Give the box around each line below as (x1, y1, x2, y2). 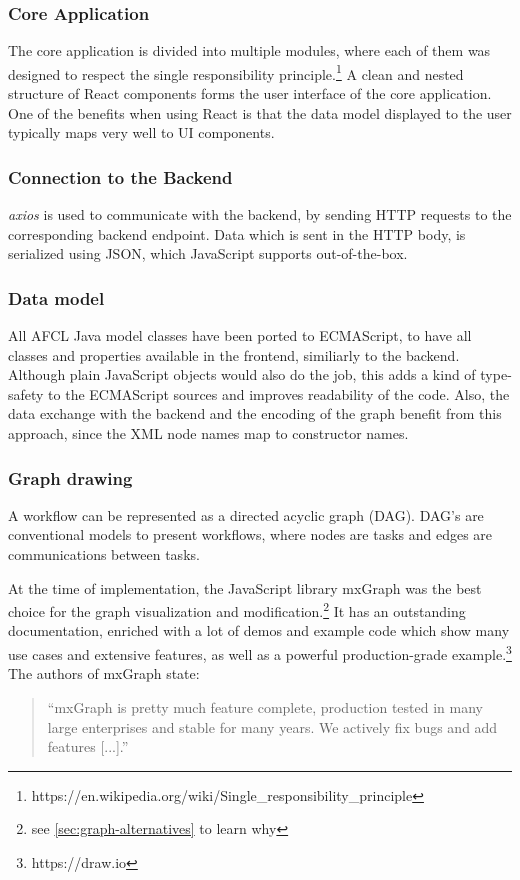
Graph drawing (8, 465, 133, 490)
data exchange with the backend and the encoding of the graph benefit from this (8, 403, 502, 424)
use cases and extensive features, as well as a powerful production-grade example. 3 (8, 641, 512, 664)
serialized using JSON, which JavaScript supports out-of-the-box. (8, 243, 408, 264)
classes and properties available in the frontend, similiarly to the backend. (8, 344, 460, 365)
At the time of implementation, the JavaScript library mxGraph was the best (8, 577, 482, 598)
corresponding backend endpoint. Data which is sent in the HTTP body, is (8, 223, 466, 244)
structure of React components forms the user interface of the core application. (8, 83, 492, 104)
